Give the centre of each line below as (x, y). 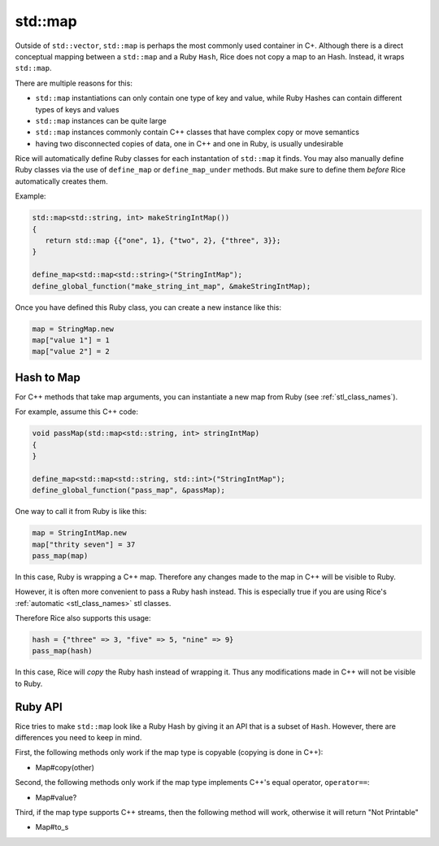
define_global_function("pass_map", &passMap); (128, 491)
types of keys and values (77, 109)
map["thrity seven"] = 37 (84, 544)
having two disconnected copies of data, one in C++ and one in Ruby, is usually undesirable (189, 143)
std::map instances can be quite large (101, 120)
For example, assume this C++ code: (76, 412)
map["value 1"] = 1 (71, 340)
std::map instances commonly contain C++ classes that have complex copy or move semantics (197, 132)
